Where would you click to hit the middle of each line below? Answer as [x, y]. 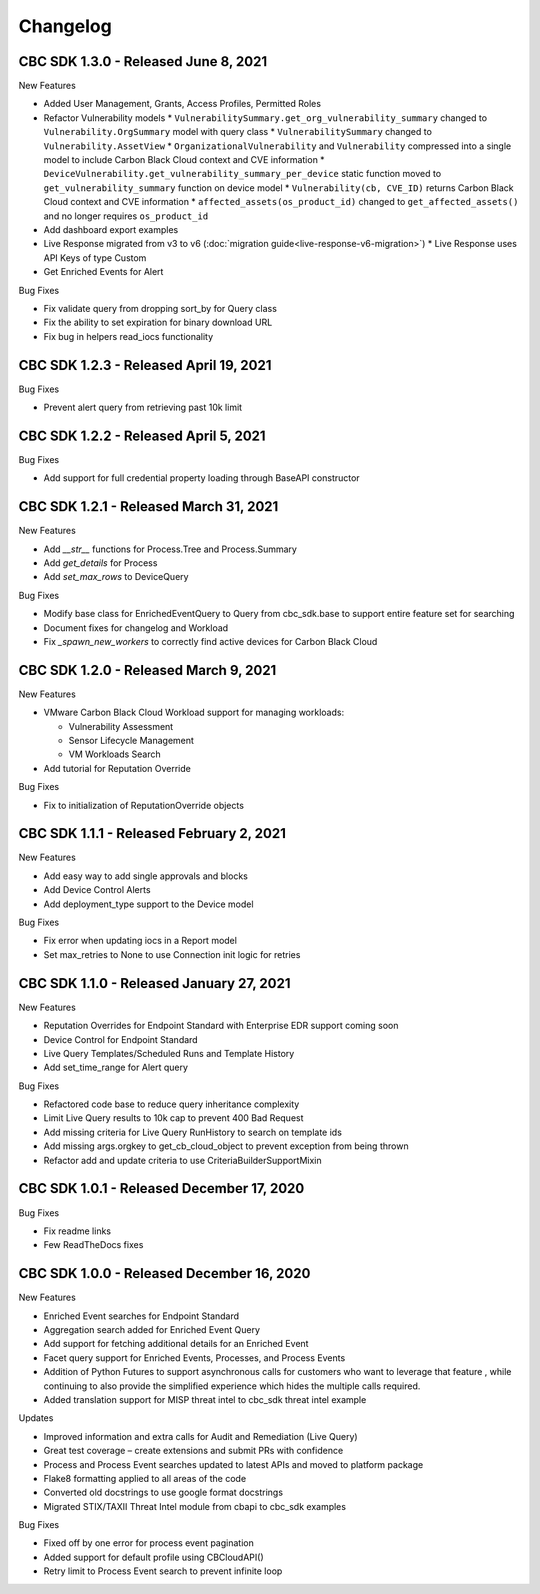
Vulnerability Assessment [121, 726]
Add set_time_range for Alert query [116, 1067]
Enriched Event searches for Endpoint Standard [141, 1316]
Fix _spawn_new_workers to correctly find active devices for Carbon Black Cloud [210, 641]
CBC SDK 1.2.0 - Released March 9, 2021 [147, 670]
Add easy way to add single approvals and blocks [146, 876]
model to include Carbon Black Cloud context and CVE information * [184, 160]
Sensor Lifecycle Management [131, 741]
